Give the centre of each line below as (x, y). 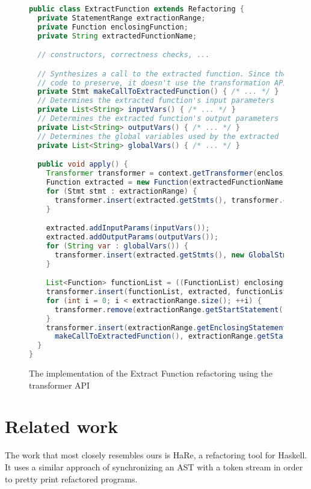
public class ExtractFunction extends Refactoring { (137, 9)
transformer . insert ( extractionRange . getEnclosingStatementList (175, 328)
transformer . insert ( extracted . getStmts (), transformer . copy (177, 200)
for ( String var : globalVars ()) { (117, 246)
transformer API (60, 385)
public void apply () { (83, 165)
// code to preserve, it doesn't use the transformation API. (165, 83)
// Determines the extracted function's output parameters (158, 119)
